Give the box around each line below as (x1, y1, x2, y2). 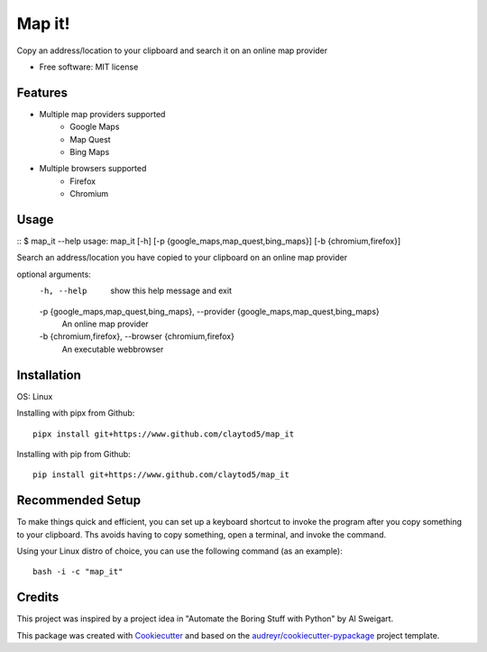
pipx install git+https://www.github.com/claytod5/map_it (32, 428, 295, 439)
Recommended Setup (16, 492, 142, 509)
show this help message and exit (110, 285, 232, 297)
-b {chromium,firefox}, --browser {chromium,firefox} (39, 331, 234, 342)
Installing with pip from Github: (16, 448, 131, 459)
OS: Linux (16, 390, 53, 401)
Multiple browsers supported (39, 163, 147, 174)
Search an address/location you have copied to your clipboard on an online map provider (16, 253, 347, 263)
